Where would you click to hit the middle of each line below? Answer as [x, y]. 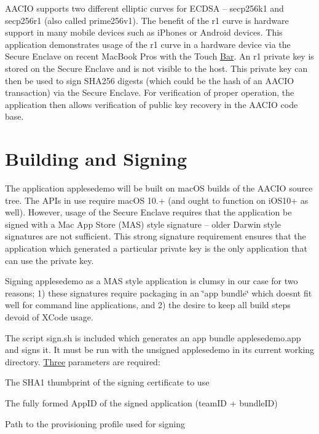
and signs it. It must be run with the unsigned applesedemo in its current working [160, 350]
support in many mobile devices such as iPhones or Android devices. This [144, 32]
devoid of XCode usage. [49, 317]
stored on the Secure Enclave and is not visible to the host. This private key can [156, 68]
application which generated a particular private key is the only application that [156, 248]
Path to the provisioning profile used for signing [95, 423]
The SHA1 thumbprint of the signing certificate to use [107, 382]
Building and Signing [96, 159]
